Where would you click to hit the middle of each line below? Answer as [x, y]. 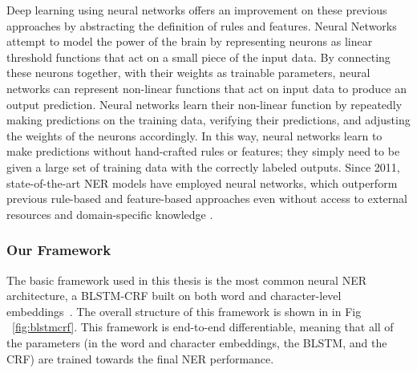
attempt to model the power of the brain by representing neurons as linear [190, 41]
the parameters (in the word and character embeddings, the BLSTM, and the [197, 342]
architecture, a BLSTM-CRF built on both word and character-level [174, 296]
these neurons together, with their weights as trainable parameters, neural [188, 73]
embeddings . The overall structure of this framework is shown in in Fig [184, 311]
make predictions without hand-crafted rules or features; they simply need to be [203, 151]
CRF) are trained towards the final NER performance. [140, 358]
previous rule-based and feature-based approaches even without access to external [207, 199]
